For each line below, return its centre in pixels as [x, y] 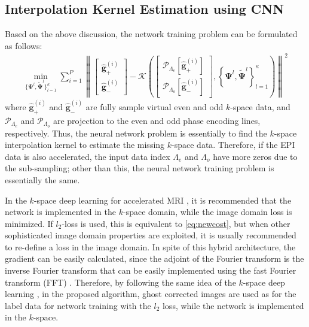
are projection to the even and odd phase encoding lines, [157, 120]
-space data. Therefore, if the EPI [233, 145]
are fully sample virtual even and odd [154, 106]
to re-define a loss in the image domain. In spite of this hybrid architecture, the [150, 246]
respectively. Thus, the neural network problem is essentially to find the [136, 133]
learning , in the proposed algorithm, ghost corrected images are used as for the [151, 294]
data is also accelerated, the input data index [88, 156]
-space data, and [260, 106]
